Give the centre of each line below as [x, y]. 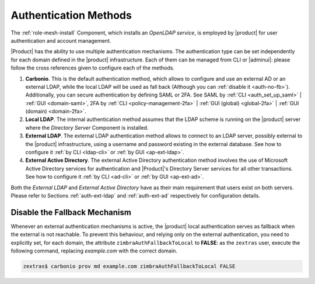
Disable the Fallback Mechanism [71, 212]
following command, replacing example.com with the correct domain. [94, 251]
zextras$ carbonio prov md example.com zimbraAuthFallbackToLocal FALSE [129, 266]
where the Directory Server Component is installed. [87, 127]
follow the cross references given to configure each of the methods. [93, 68]
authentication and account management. [61, 40]
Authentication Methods [71, 15]
